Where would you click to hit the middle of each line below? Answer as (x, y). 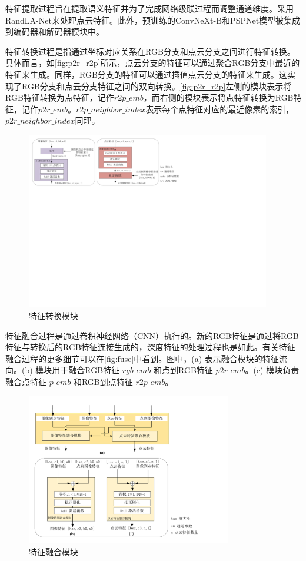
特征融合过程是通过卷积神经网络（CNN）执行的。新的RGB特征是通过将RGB (152, 335)
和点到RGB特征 (183, 370)
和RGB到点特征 (103, 381)
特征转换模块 (54, 315)
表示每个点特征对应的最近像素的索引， (220, 109)
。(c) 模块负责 (272, 370)
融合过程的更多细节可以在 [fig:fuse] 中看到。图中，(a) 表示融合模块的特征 (142, 358)
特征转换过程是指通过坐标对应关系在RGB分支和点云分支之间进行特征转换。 (150, 51)
